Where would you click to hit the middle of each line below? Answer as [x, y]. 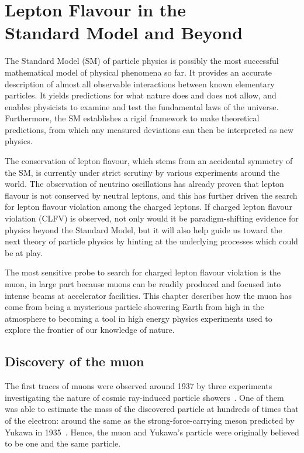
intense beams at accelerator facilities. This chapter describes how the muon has [148, 295]
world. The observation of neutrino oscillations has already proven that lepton [144, 184]
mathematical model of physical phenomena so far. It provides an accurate [138, 72]
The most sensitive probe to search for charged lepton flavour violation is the [143, 272]
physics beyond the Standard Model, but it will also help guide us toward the [144, 229]
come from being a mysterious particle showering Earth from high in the [134, 307]
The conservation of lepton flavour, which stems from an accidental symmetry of [149, 161]
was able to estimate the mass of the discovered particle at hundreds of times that [152, 409]
